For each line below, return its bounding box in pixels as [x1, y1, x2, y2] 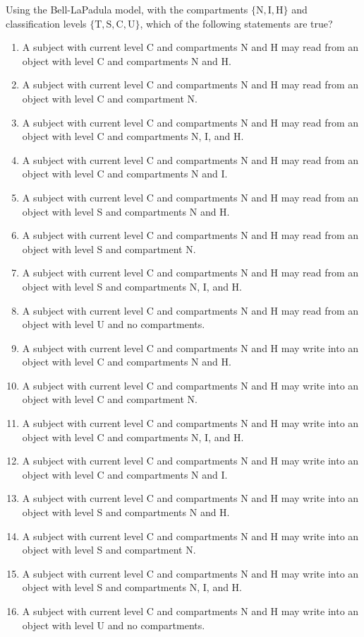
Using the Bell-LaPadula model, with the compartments [6, 2, 248, 16]
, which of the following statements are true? [140, 16, 333, 30]
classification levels [6, 16, 87, 30]
